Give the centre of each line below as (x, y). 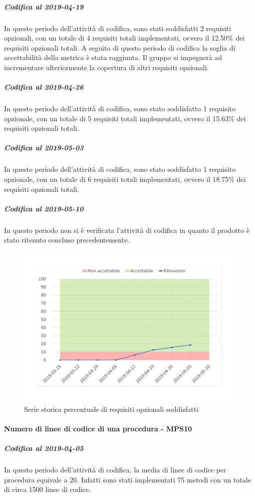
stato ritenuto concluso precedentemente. (67, 240)
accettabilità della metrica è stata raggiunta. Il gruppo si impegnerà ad (113, 57)
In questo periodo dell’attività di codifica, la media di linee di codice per (115, 470)
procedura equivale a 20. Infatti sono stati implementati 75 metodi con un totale (127, 479)
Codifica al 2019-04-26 (44, 87)
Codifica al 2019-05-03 (44, 148)
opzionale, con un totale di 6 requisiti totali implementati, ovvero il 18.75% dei (125, 179)
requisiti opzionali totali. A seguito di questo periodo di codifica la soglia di (120, 47)
